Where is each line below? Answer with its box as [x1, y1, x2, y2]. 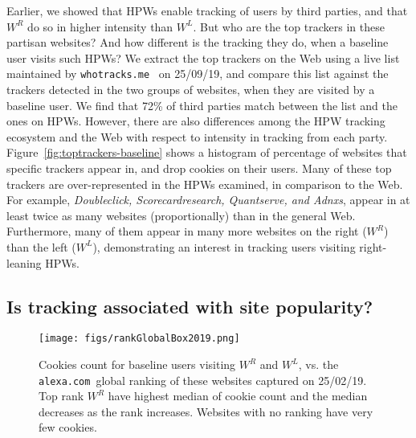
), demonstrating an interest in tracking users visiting [92, 238, 356, 255]
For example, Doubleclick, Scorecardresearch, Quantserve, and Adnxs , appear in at [6, 191, 410, 208]
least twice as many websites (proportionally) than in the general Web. [6, 207, 356, 223]
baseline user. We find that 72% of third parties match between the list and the [6, 96, 398, 113]
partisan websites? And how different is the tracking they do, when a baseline [6, 34, 389, 51]
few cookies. [39, 419, 97, 436]
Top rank [39, 387, 84, 404]
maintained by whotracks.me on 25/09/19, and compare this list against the [6, 65, 389, 82]
